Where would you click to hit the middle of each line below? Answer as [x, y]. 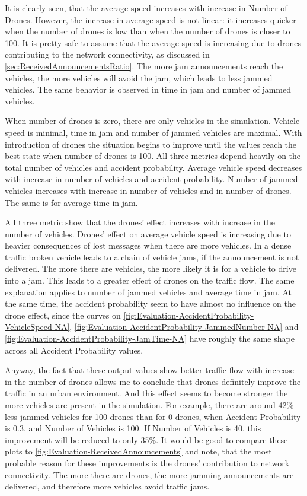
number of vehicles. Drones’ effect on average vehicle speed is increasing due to [148, 233]
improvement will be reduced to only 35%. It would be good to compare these [146, 439]
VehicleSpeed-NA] [37, 327]
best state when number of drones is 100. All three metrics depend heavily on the [153, 156]
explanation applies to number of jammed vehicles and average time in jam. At [148, 292]
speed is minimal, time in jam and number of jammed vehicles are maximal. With [153, 132]
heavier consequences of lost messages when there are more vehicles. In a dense [148, 245]
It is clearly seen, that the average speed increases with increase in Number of [146, 8]
